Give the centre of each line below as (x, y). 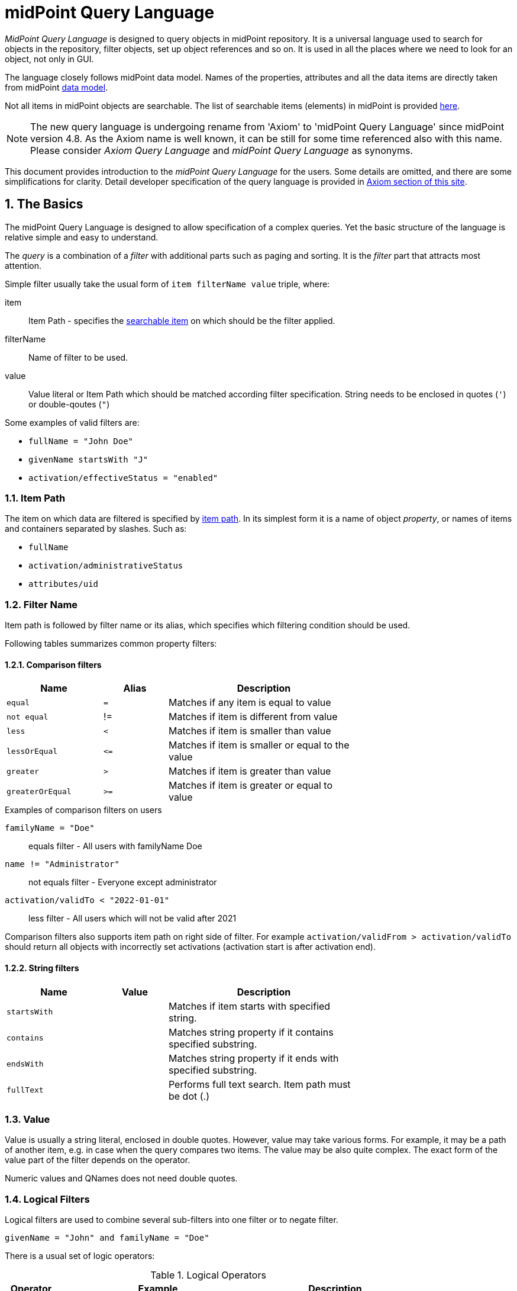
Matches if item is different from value (253, 717)
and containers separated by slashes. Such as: (96, 529)
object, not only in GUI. (49, 59)
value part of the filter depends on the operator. (98, 1160)
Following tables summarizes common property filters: (111, 644)
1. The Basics (44, 204)
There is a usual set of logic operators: (80, 1256)
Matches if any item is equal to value (250, 703)
